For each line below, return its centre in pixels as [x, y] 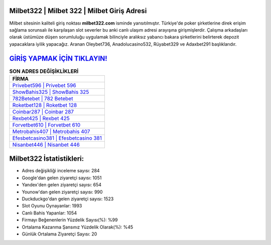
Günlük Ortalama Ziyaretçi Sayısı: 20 [59, 234]
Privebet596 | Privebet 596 [44, 85]
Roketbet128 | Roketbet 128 [45, 105]
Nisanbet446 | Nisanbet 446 [46, 145]
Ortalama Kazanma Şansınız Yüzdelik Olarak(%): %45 [78, 227]
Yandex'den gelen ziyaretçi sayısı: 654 [61, 185]
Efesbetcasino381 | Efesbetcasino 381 [57, 138]
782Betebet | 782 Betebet [43, 98]
